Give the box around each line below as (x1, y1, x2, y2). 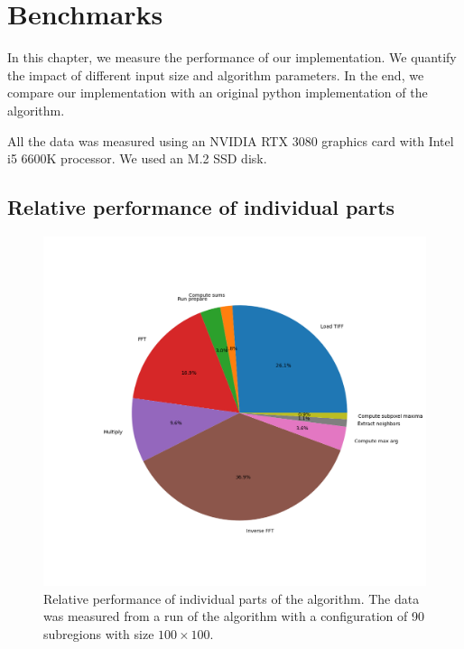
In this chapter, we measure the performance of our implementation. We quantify (7, 48, 457, 67)
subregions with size (43, 624, 154, 643)
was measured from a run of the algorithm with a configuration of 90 (43, 607, 424, 626)
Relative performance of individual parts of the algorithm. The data (43, 589, 420, 607)
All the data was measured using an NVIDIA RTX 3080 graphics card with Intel (7, 131, 454, 150)
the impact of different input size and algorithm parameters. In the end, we (7, 65, 424, 84)
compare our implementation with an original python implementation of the (7, 83, 428, 102)
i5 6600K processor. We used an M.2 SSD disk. (7, 149, 267, 168)
